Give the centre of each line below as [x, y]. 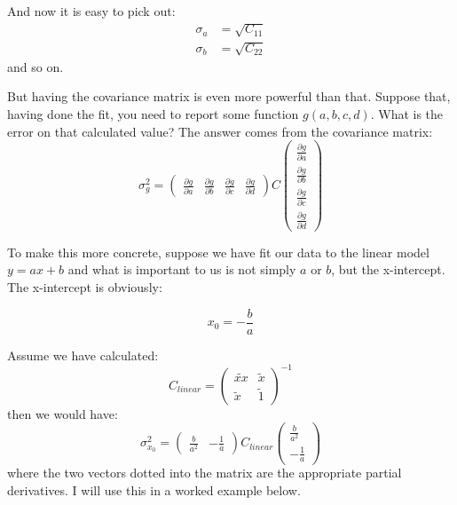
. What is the [407, 113]
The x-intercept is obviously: [85, 287]
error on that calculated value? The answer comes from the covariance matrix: [220, 131]
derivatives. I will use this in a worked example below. [154, 490]
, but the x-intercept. [388, 269]
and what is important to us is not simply [182, 269]
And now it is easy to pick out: [91, 11]
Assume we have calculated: [83, 355]
